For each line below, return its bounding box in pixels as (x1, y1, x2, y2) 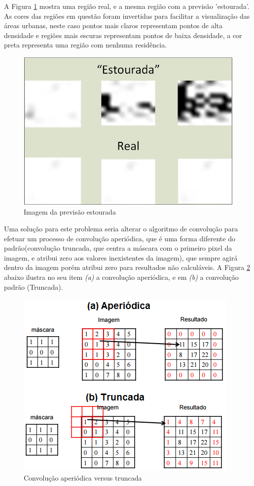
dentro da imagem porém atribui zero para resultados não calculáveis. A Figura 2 (4, 262, 250, 272)
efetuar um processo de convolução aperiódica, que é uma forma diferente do (4, 233, 235, 243)
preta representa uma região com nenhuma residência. (4, 40, 167, 50)
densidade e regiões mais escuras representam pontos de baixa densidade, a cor (4, 30, 242, 40)
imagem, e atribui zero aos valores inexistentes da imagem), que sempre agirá (4, 252, 238, 263)
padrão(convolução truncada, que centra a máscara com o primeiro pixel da (4, 243, 232, 253)
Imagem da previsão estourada (24, 207, 116, 217)
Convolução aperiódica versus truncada (24, 472, 142, 483)
